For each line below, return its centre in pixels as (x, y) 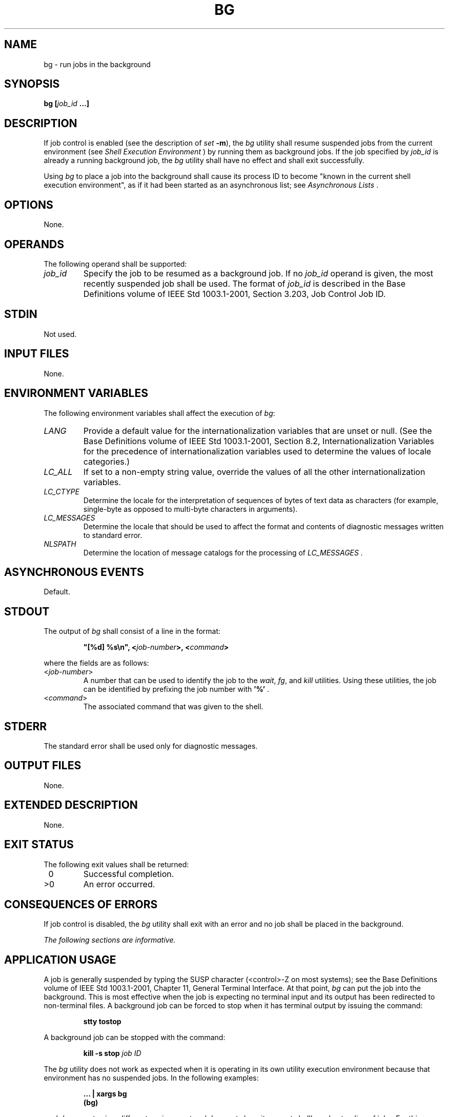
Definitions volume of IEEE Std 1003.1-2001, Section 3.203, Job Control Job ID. (234, 294)
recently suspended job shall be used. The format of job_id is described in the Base (244, 283)
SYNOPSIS (32, 84)
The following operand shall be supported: (115, 264)
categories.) (107, 461)
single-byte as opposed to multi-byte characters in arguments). (190, 509)
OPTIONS (29, 205)
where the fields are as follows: (96, 663)
